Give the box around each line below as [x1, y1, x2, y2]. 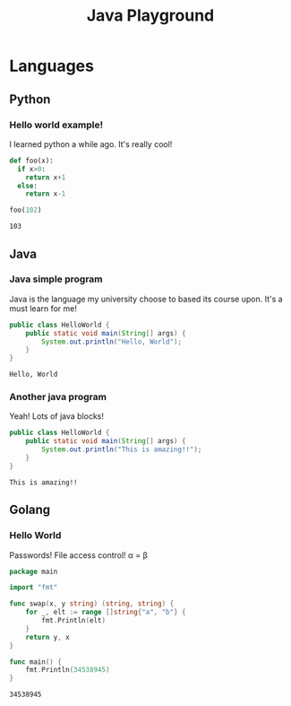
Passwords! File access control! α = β [9, 549, 148, 561]
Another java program [9, 391, 107, 404]
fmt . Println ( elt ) [41, 616, 106, 625]
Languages [9, 56, 94, 76]
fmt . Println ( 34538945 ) [25, 666, 110, 675]
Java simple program [9, 273, 103, 285]
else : [17, 181, 39, 190]
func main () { [9, 657, 63, 667]
